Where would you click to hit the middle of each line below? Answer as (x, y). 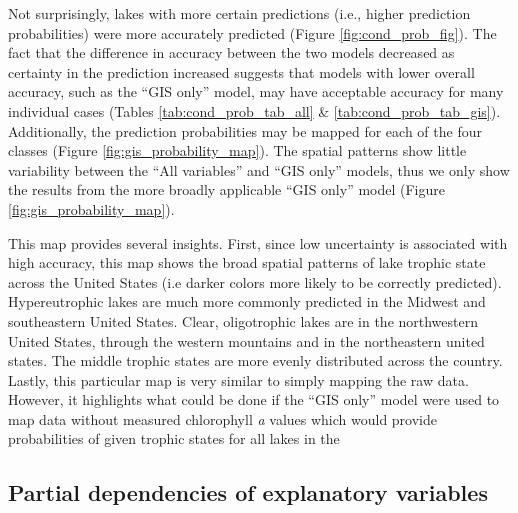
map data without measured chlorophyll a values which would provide (223, 418)
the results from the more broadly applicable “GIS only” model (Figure (226, 189)
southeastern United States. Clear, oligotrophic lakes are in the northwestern (243, 320)
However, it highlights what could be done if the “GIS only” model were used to (254, 399)
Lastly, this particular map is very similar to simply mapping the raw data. (238, 379)
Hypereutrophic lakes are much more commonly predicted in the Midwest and (247, 301)
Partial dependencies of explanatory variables (248, 492)
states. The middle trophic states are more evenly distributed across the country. (255, 360)
